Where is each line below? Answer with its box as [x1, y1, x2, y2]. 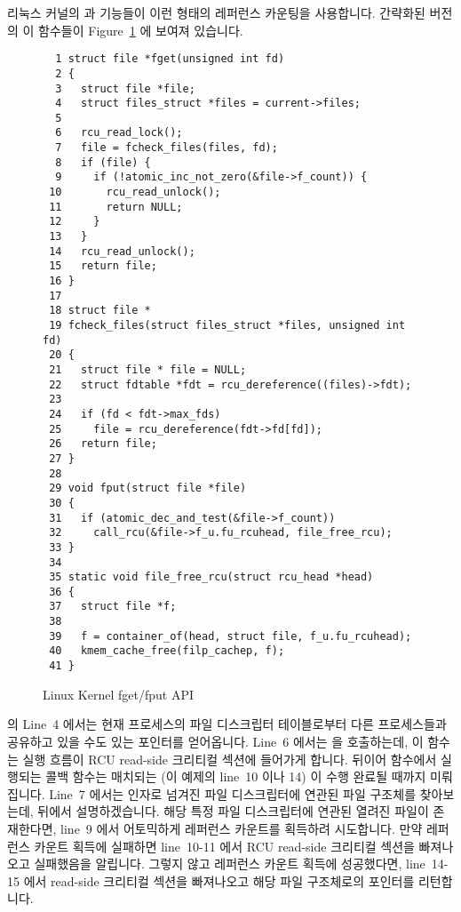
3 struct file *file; [55, 82, 195, 95]
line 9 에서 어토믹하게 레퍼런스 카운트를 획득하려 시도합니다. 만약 [60, 819, 423, 837]
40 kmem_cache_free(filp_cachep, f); [49, 644, 285, 658]
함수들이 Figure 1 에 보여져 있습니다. [38, 20, 243, 39]
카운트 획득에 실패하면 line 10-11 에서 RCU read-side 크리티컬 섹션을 [34, 836, 415, 855]
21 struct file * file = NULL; [49, 363, 247, 376]
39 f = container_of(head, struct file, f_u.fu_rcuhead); [49, 629, 412, 643]
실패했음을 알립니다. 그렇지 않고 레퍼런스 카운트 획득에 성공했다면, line [34, 854, 425, 873]
